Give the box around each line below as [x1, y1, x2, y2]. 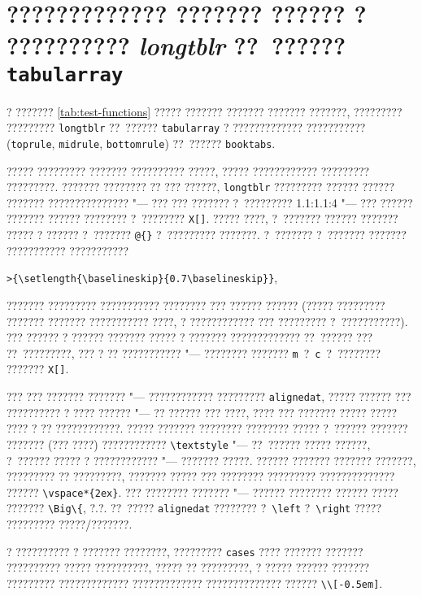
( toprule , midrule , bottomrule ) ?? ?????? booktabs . [7, 134, 276, 151]
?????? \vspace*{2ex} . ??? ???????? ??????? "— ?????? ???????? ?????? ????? [7, 483, 398, 500]
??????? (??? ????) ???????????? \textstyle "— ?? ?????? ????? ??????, [7, 435, 371, 452]
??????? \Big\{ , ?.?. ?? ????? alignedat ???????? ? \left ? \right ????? [7, 499, 381, 516]
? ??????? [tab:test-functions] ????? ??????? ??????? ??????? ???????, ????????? [7, 102, 402, 120]
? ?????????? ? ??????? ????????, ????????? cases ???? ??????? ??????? [7, 542, 363, 559]
